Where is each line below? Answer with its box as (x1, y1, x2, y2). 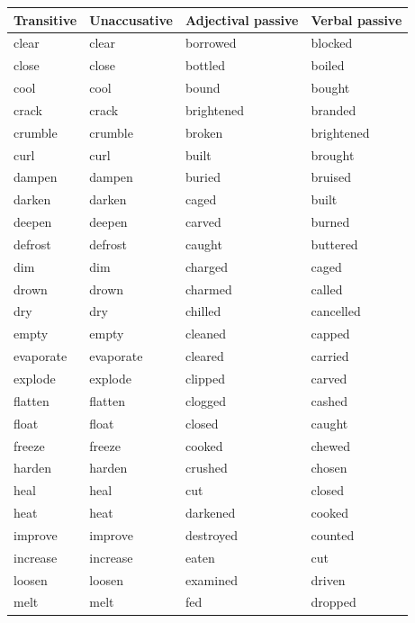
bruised (311, 167, 351, 186)
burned (311, 212, 350, 231)
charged (185, 257, 229, 275)
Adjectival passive (185, 10, 299, 29)
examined (185, 570, 238, 589)
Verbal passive (311, 10, 402, 29)
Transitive (14, 10, 77, 29)
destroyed (185, 525, 239, 544)
